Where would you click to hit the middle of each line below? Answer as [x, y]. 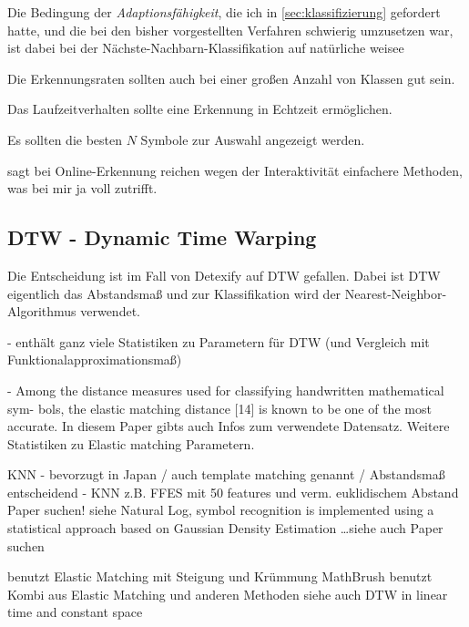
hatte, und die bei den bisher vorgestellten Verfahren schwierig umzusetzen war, [230, 30]
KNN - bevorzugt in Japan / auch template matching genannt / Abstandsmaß [226, 474]
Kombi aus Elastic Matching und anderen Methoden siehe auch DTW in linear [228, 594]
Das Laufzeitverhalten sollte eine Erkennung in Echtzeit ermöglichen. [200, 109]
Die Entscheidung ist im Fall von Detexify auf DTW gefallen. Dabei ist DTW [224, 275]
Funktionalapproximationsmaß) [95, 360]
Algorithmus [42, 311]
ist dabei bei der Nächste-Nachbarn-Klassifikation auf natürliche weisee [206, 48]
